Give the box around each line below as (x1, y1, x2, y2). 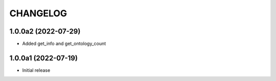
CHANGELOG (9, 8, 67, 19)
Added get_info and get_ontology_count (22, 41, 106, 47)
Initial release (22, 67, 51, 73)
